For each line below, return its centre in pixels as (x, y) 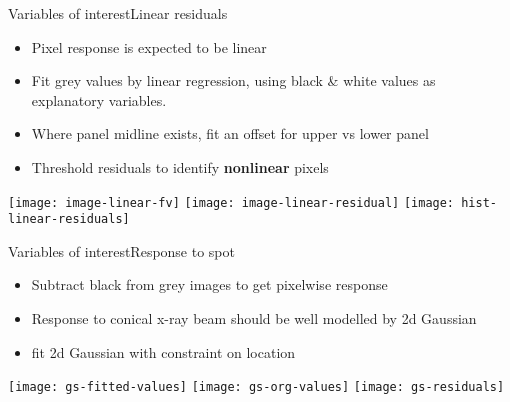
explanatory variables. (99, 99)
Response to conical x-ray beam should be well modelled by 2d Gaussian (254, 318)
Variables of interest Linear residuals (118, 13)
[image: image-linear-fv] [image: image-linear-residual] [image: (231, 202)
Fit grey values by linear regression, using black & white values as (233, 80)
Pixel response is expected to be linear (149, 46)
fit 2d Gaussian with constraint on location (163, 351)
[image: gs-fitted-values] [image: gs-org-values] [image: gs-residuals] (256, 387)
